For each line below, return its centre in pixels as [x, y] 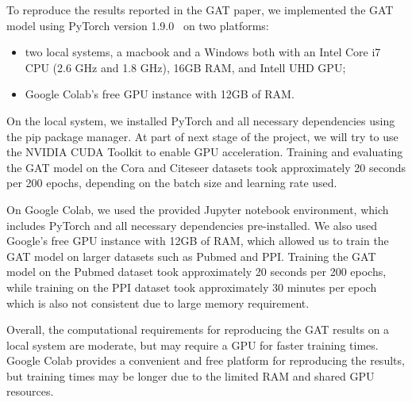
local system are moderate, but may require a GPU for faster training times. [193, 345]
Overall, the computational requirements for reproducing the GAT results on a [198, 329]
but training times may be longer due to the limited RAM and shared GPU [191, 375]
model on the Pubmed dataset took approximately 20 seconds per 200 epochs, [196, 272]
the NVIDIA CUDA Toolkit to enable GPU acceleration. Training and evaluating [205, 152]
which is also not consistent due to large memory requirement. [158, 302]
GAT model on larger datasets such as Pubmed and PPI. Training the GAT [191, 256]
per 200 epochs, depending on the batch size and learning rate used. [172, 183]
